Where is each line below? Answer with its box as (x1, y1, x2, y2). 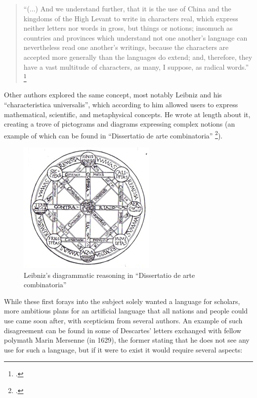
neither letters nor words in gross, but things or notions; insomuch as (23, 23, 233, 33)
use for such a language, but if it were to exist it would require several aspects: (4, 344, 243, 354)
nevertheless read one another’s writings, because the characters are (23, 42, 229, 52)
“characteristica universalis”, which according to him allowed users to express (4, 99, 238, 109)
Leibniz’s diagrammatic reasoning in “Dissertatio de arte (24, 269, 195, 280)
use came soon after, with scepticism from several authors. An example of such (4, 315, 243, 325)
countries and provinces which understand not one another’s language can (23, 32, 248, 43)
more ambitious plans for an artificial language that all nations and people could (4, 306, 248, 316)
